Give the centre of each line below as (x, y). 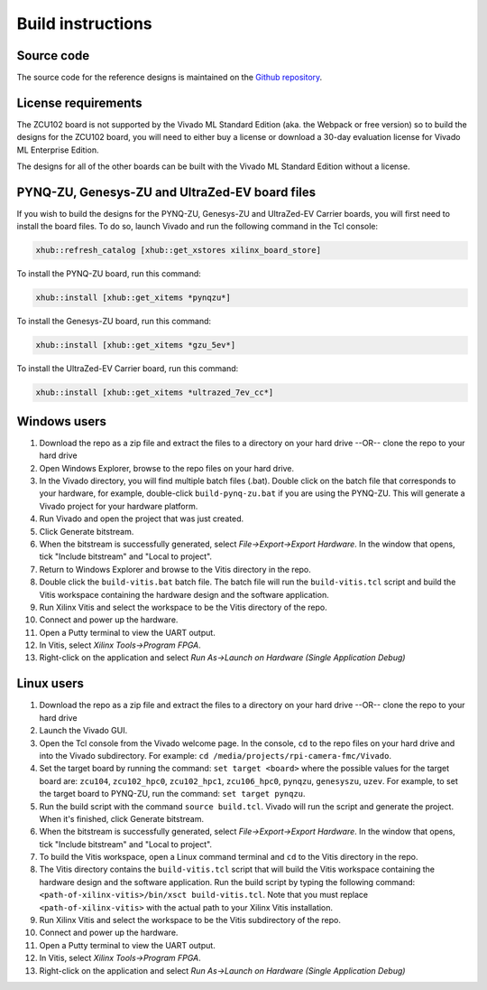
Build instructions (84, 23)
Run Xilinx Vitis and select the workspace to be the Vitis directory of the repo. (184, 607)
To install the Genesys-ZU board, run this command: (114, 322)
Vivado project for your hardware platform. (119, 506)
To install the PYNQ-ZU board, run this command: (109, 274)
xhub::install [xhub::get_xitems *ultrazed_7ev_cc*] (155, 392)
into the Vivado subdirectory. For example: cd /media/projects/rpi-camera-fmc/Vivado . (216, 755)
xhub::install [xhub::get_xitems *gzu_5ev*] (136, 345)
